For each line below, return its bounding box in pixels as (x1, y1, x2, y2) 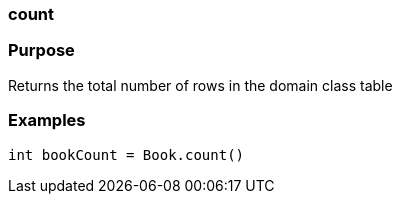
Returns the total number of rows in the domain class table (8, 76, 393, 94)
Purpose (8, 40, 75, 61)
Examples (8, 110, 86, 131)
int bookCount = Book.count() (8, 146, 245, 163)
